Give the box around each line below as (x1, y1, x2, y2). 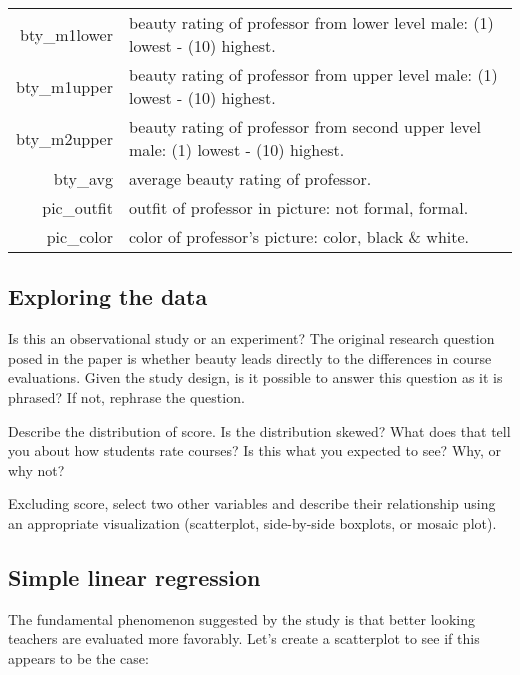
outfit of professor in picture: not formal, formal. (128, 196, 469, 219)
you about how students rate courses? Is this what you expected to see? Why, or (8, 440, 501, 461)
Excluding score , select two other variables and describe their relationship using (8, 493, 496, 514)
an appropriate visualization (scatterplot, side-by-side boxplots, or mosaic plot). (8, 512, 497, 533)
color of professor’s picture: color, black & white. (128, 225, 470, 248)
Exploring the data (8, 281, 208, 312)
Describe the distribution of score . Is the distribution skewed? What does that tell (8, 420, 511, 441)
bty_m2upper (16, 126, 113, 150)
